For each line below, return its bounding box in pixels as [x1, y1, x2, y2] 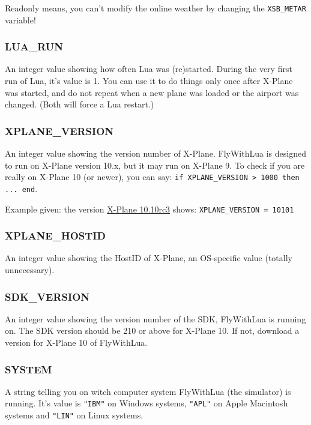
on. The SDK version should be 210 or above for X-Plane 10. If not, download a [5, 324, 300, 337]
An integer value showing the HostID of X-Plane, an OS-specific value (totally [5, 252, 292, 264]
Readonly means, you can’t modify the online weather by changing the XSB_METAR [5, 2, 306, 14]
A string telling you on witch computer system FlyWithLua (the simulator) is [5, 385, 291, 397]
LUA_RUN [5, 39, 64, 54]
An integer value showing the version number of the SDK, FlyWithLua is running [5, 312, 306, 325]
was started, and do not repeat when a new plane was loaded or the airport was [5, 86, 299, 98]
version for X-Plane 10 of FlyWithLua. [5, 336, 148, 349]
